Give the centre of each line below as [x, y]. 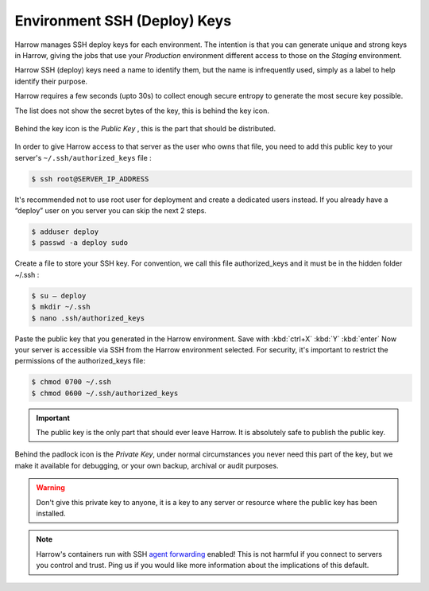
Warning [50, 488]
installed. [51, 514]
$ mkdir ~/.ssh [61, 307]
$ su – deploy [59, 295]
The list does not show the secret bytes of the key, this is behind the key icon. [142, 111]
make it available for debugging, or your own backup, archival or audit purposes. [147, 465]
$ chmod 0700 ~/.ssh [71, 382]
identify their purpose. [51, 81]
